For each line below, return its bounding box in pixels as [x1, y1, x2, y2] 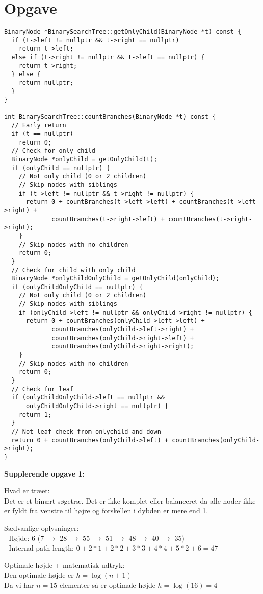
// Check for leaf [11, 385, 74, 393]
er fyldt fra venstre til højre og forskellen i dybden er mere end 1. [4, 505, 208, 516]
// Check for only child [11, 147, 95, 155]
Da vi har [4, 579, 34, 590]
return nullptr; [18, 79, 74, 87]
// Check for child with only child [11, 266, 136, 274]
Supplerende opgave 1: [4, 468, 85, 479]
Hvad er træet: [4, 485, 50, 496]
